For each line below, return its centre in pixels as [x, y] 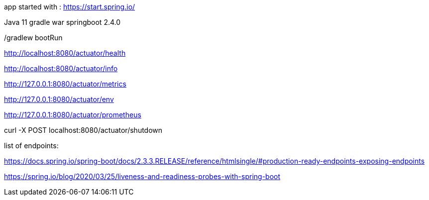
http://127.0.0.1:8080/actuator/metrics [65, 84]
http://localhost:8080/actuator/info [61, 68]
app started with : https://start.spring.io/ [70, 7]
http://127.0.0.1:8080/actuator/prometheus [73, 115]
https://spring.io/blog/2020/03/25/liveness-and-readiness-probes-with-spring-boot [142, 176]
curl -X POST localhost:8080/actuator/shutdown [83, 130]
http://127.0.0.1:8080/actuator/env [59, 99]
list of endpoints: [31, 146]
